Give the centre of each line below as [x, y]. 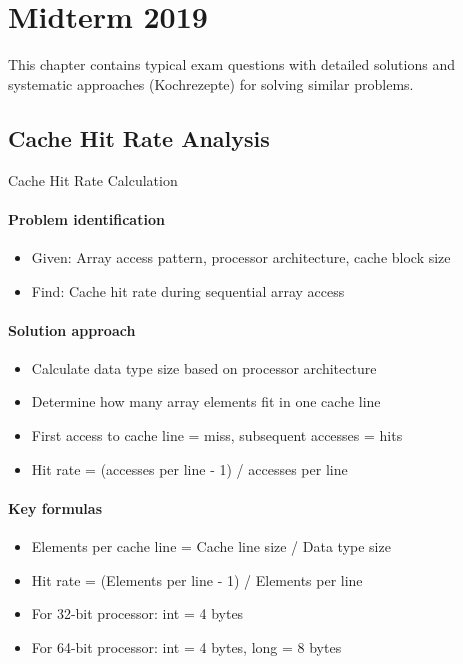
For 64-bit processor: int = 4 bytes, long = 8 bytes [186, 646]
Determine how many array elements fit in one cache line [206, 401]
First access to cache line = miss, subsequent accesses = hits [217, 435]
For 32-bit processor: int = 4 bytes [137, 613]
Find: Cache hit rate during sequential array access [188, 290]
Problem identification [86, 218]
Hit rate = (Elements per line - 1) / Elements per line [197, 579]
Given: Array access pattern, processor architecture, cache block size [241, 256]
